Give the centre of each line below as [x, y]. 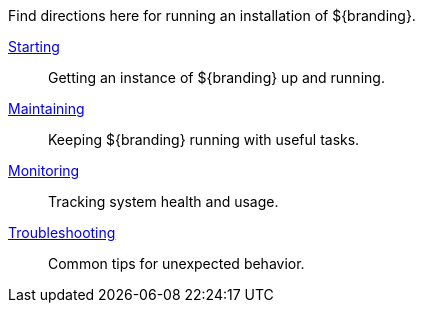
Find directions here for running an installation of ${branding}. [212, 15]
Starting [34, 46]
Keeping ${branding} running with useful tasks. [204, 139]
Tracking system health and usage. [163, 201]
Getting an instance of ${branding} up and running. [216, 77]
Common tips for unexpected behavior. [176, 263]
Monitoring [44, 170]
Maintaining [46, 108]
